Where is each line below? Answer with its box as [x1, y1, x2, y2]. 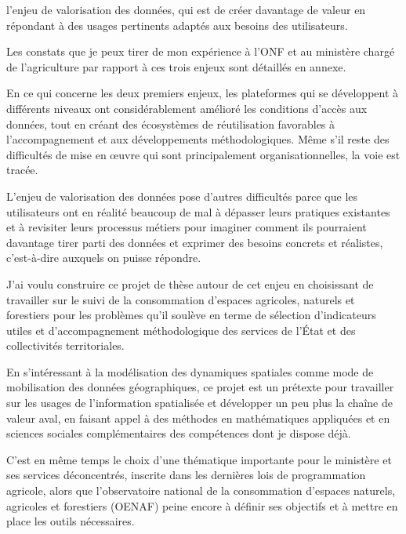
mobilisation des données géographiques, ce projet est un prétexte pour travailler [6, 379, 394, 395]
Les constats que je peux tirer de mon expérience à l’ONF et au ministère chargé [6, 43, 395, 60]
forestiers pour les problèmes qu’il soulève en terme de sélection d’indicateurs [6, 307, 376, 323]
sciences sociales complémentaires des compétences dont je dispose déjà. [6, 425, 351, 441]
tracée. [6, 162, 38, 178]
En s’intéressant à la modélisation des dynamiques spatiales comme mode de [6, 363, 374, 380]
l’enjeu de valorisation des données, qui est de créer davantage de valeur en [6, 2, 366, 17]
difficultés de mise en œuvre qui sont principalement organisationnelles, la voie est [6, 146, 401, 162]
